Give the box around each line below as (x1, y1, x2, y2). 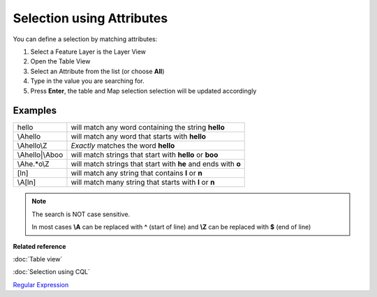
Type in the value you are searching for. (30, 77, 145, 85)
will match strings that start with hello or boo (71, 150, 219, 160)
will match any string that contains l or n (71, 168, 202, 178)
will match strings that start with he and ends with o (71, 159, 241, 169)
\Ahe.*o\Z (17, 159, 50, 169)
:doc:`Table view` (13, 254, 63, 263)
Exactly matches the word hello (71, 141, 175, 151)
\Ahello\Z (17, 141, 47, 151)
